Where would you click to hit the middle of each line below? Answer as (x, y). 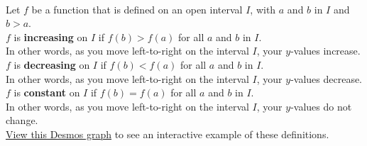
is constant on (47, 92)
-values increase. (325, 51)
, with (263, 9)
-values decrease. (327, 78)
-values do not (321, 106)
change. (22, 120)
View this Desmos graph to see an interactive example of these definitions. (168, 134)
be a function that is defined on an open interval (137, 9)
